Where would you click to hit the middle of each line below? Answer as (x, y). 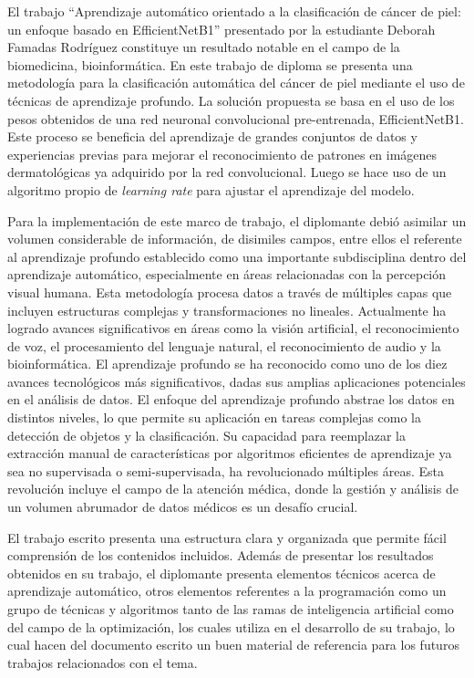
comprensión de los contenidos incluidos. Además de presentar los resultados (221, 555)
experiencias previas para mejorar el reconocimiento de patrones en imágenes (222, 154)
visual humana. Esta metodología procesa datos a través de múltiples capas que (230, 292)
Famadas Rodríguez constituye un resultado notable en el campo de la (204, 47)
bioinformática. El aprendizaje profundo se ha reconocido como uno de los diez (227, 364)
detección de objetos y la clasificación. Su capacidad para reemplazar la (206, 435)
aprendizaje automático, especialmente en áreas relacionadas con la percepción (227, 274)
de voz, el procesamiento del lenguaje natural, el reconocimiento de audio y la (224, 345)
